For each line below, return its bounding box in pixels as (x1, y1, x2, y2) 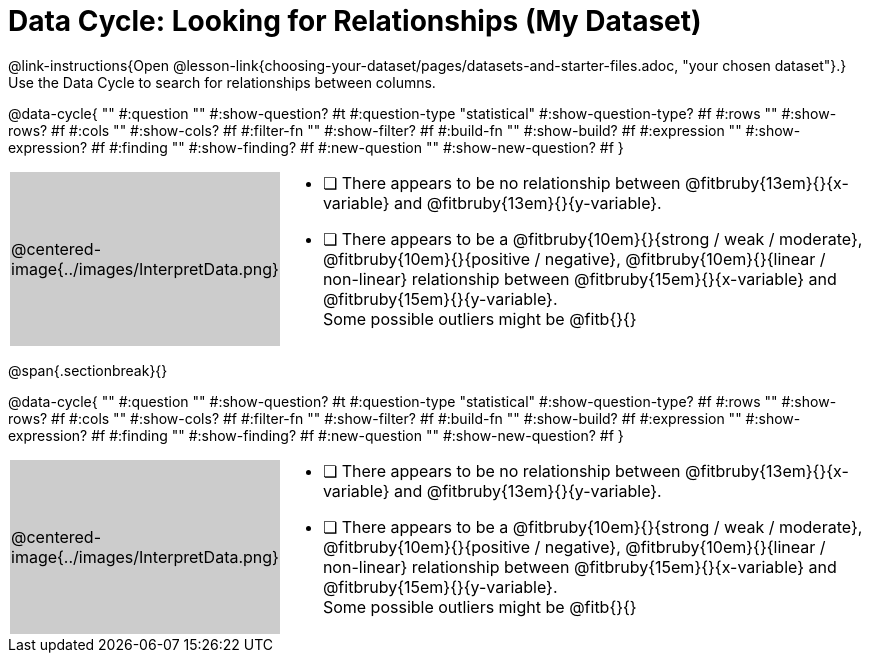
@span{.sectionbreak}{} (8, 361, 168, 379)
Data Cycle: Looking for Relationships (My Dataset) (8, 4, 702, 38)
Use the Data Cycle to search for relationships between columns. (8, 73, 436, 91)
